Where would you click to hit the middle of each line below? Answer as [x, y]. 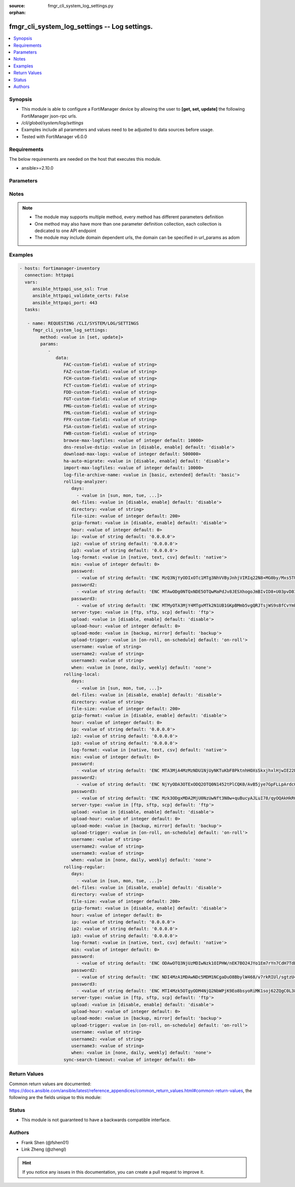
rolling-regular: [84, 867]
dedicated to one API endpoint [65, 231]
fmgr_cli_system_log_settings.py [81, 6]
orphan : [17, 13]
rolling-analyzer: [86, 482]
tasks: [33, 310]
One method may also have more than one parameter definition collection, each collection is [128, 224]
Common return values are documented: [50, 1084]
